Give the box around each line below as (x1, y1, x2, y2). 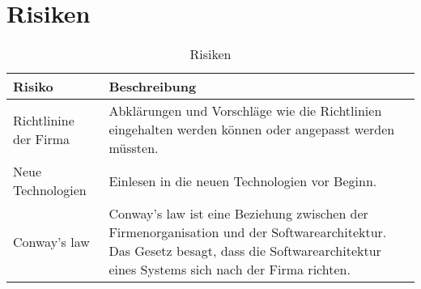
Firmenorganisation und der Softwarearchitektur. (108, 223, 387, 242)
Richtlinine (13, 110, 74, 130)
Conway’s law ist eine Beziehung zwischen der (108, 204, 368, 223)
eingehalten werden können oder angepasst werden (108, 120, 395, 139)
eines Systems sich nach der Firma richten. (108, 260, 351, 279)
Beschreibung (108, 77, 197, 96)
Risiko (13, 77, 53, 96)
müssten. (108, 138, 159, 158)
